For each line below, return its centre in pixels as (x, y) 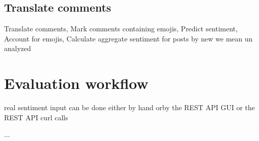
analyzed (18, 48)
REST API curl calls (36, 117)
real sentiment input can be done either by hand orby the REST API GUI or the (129, 107)
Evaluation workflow (76, 83)
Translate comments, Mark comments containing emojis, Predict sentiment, (121, 29)
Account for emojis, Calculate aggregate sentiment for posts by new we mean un (128, 38)
